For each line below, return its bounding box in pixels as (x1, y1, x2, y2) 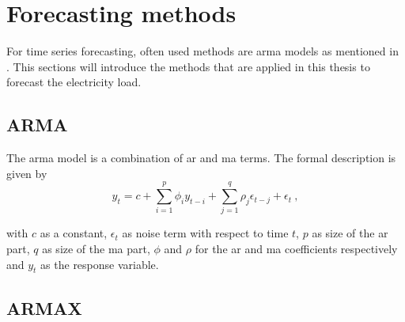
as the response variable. (40, 256, 159, 272)
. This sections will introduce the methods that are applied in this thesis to (6, 58, 370, 74)
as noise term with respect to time (122, 225, 289, 241)
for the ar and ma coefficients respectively (195, 241, 398, 257)
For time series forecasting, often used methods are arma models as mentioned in (6, 43, 399, 59)
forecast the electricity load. (6, 74, 142, 90)
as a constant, (40, 225, 108, 241)
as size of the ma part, (42, 241, 150, 257)
